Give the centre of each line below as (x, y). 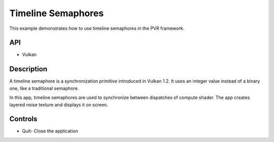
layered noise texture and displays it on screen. (59, 105)
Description (28, 69)
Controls (23, 119)
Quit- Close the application (50, 131)
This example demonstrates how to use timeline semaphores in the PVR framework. (97, 28)
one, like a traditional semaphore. (44, 88)
